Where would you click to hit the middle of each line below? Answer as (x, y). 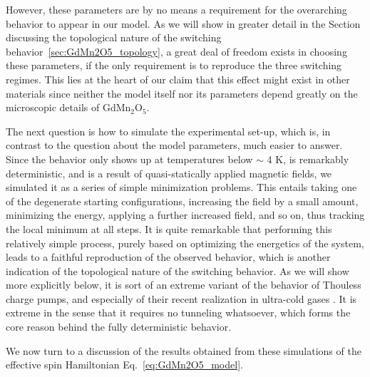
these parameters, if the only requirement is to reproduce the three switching (174, 65)
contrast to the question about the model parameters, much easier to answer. (174, 145)
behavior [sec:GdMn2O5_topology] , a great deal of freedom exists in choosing (176, 51)
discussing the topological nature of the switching (114, 37)
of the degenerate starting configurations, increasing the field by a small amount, (182, 201)
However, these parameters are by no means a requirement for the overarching (176, 9)
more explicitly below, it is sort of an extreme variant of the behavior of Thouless (184, 285)
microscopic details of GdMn (68, 107)
